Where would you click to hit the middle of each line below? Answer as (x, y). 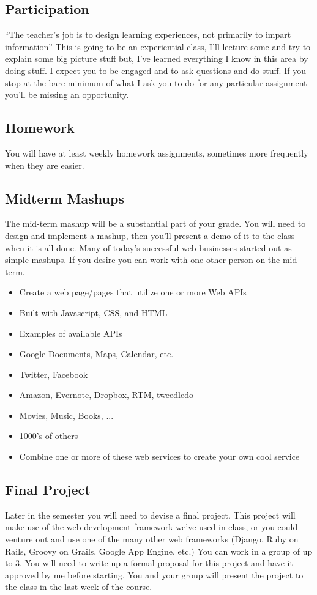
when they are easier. (45, 165)
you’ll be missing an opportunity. (67, 94)
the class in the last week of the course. (79, 587)
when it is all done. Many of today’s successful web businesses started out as (148, 247)
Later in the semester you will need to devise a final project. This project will (150, 515)
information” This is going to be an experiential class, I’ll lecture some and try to (158, 46)
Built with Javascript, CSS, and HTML (93, 312)
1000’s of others (49, 436)
